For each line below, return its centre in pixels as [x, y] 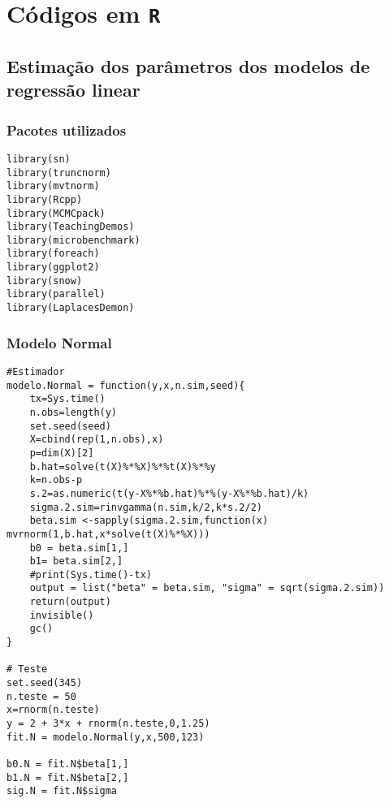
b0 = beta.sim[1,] [79, 548]
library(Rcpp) [45, 199]
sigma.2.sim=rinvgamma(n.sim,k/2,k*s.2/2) [146, 507]
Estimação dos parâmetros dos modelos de [188, 65]
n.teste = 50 [41, 696]
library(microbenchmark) [73, 240]
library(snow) [45, 281]
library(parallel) [56, 294]
